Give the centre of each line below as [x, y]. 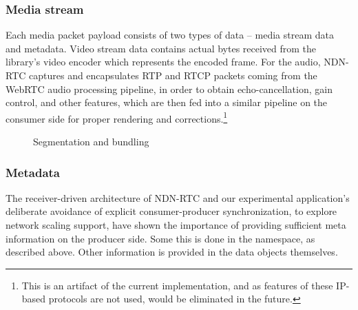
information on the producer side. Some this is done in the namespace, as [160, 238]
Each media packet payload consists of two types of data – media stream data [170, 35]
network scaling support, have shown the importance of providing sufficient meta [176, 225]
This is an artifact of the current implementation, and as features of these [177, 285]
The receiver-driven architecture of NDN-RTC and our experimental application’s [178, 197]
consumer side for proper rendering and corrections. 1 [117, 117]
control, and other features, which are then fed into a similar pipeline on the [167, 102]
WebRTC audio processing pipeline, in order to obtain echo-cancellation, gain [169, 89]
